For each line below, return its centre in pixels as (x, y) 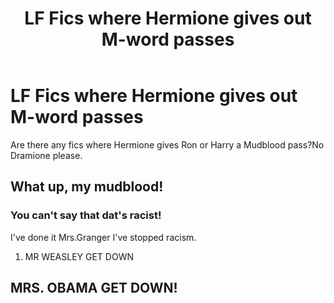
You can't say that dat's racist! (86, 215)
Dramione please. (46, 155)
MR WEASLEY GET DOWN (79, 256)
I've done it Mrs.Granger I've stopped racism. (103, 237)
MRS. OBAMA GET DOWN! (94, 288)
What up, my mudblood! (87, 187)
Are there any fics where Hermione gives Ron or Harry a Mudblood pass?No (167, 144)
